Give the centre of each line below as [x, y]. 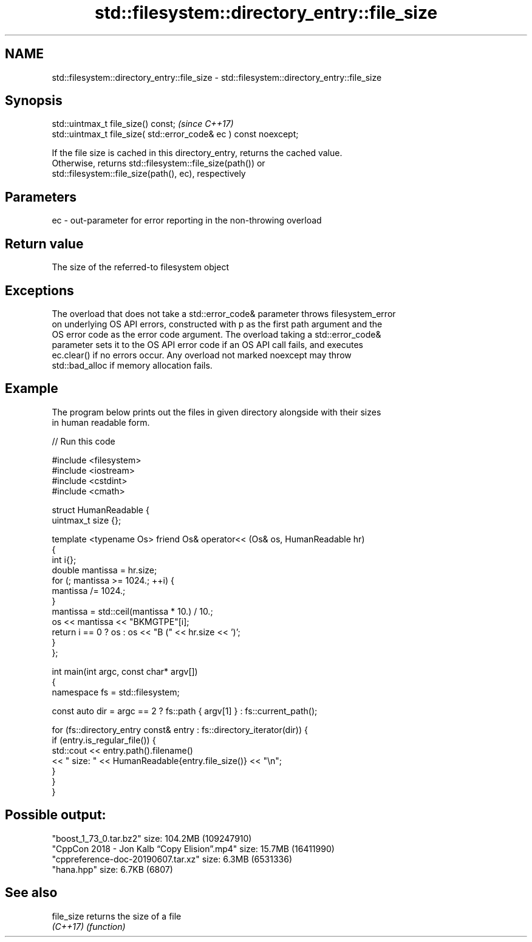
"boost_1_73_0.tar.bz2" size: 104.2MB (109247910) [152, 838]
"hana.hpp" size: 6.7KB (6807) [112, 869]
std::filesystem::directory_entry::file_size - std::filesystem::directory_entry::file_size [217, 77]
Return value [44, 244]
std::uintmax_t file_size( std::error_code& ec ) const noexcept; [175, 134]
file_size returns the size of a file [117, 916]
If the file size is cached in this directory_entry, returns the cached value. [197, 153]
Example [32, 389]
